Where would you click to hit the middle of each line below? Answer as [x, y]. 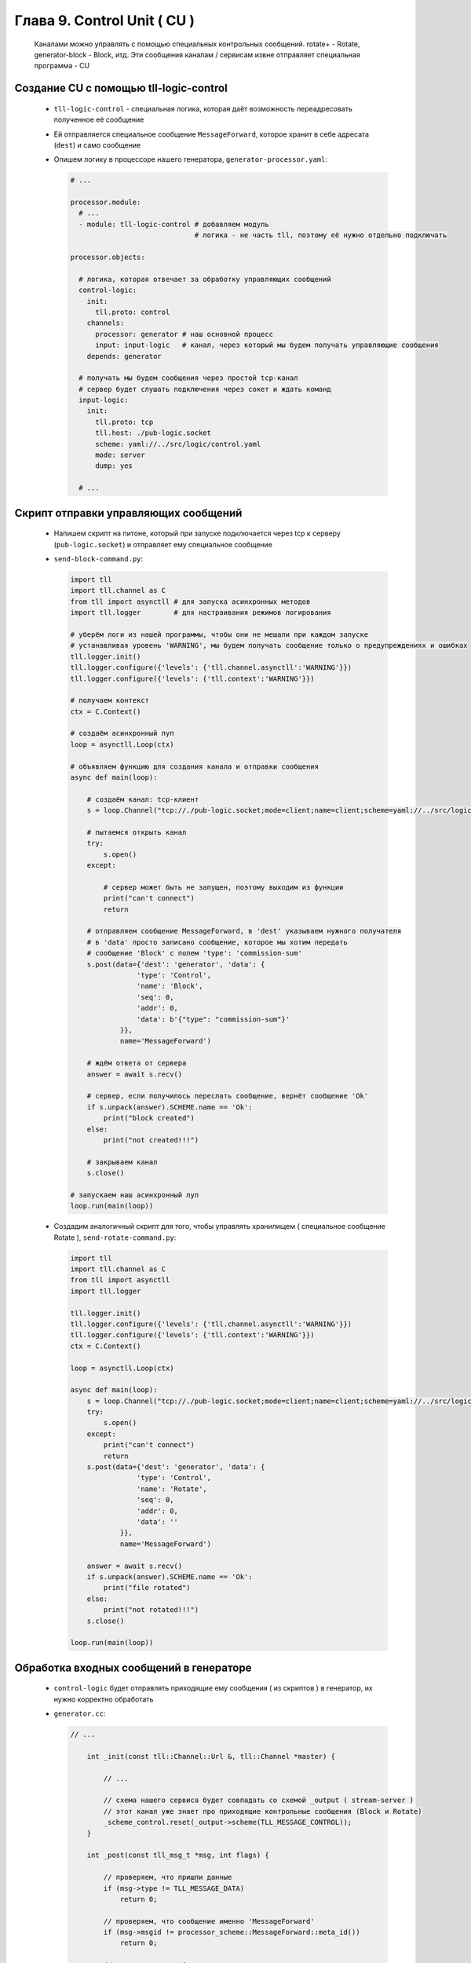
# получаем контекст [110, 700]
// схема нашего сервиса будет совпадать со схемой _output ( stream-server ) [259, 1800]
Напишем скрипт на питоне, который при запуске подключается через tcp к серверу [197, 533]
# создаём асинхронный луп [122, 733]
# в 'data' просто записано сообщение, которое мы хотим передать [217, 942]
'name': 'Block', [170, 986]
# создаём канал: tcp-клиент [143, 799]
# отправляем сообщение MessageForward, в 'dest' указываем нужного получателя [244, 931]
